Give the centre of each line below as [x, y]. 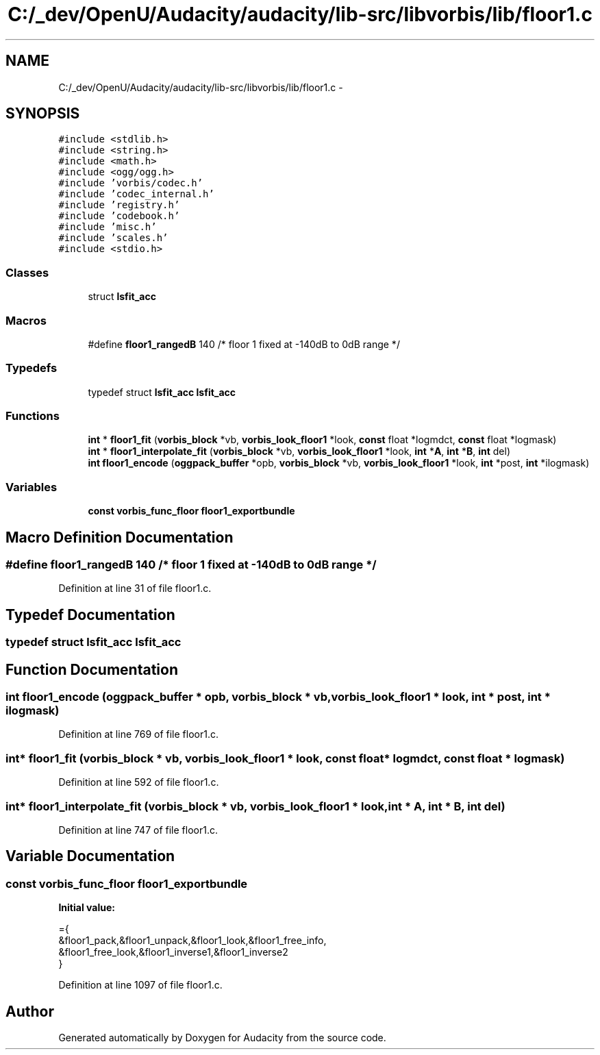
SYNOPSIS [43, 114]
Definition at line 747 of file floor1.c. [138, 830]
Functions [33, 416]
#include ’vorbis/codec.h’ [131, 183]
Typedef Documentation [90, 615]
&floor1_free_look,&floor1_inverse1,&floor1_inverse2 [173, 952]
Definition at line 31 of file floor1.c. [135, 588]
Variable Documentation [90, 856]
